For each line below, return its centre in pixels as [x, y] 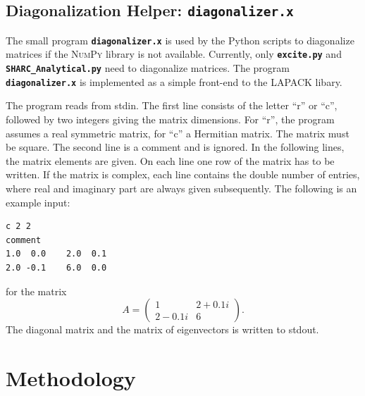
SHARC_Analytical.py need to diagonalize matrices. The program [148, 68]
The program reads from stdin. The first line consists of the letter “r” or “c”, [172, 105]
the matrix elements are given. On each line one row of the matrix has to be [170, 160]
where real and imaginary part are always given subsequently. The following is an [181, 188]
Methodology [71, 377]
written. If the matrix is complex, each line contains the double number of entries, [183, 174]
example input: [38, 202]
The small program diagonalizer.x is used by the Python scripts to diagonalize [180, 40]
